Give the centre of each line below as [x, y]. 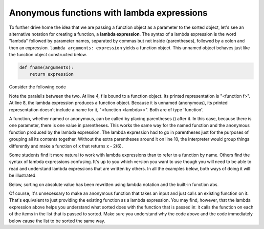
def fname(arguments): [46, 68]
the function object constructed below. [48, 55]
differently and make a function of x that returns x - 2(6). [66, 146]
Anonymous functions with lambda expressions [108, 13]
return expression [52, 74]
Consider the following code [37, 87]
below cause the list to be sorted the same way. [57, 221]
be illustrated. [23, 175]
